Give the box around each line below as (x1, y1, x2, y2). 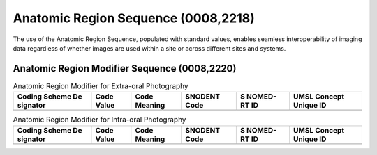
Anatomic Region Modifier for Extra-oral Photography (13, 81, 188, 91)
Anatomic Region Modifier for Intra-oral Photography (13, 115, 186, 124)
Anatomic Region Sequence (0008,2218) (13, 10, 255, 26)
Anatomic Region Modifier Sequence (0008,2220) (13, 63, 237, 74)
